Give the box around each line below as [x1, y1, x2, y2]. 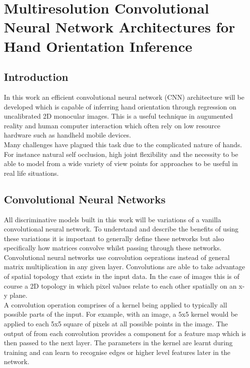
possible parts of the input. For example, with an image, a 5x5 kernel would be [4, 309, 238, 319]
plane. [10, 290, 28, 300]
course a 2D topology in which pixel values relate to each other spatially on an [4, 280, 237, 291]
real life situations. [4, 168, 59, 178]
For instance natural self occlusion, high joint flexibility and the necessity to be [4, 149, 238, 159]
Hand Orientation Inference [4, 36, 192, 56]
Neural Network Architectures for [4, 17, 235, 37]
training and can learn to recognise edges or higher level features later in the [4, 347, 231, 357]
